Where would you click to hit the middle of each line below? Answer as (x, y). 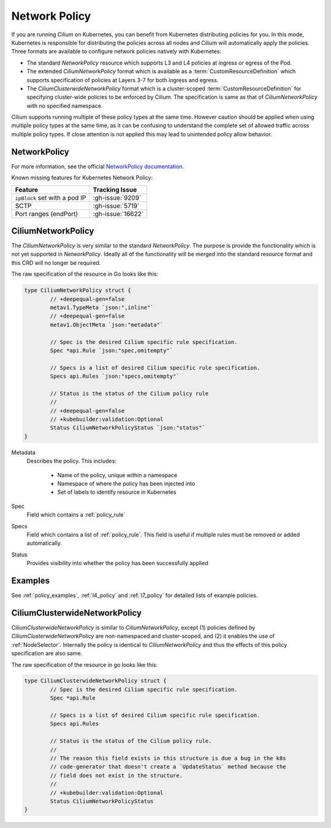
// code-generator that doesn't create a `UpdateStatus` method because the (168, 767)
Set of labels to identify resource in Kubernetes (117, 492)
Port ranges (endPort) (47, 214)
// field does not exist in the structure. (116, 775)
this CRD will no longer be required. (56, 263)
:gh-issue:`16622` (118, 214)
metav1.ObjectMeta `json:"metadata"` (107, 325)
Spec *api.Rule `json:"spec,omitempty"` (112, 350)
